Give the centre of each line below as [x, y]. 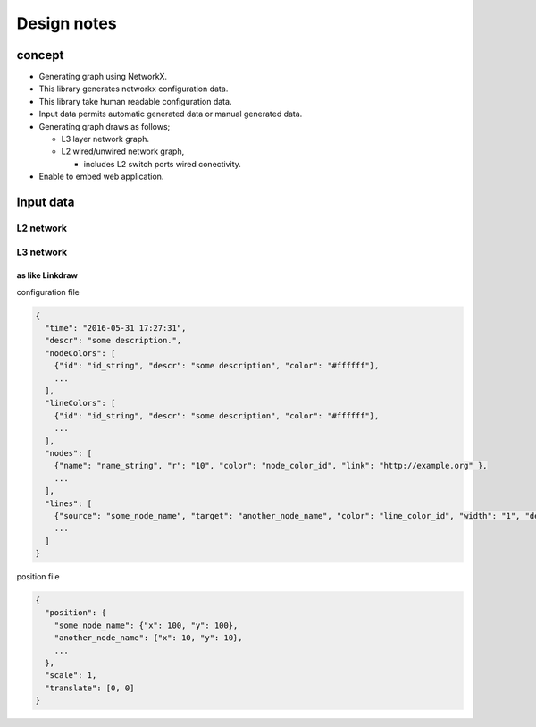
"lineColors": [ [80, 403]
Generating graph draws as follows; [105, 126]
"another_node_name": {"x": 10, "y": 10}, [148, 638]
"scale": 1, [71, 676]
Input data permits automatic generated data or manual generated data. [171, 114]
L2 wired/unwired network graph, [123, 151]
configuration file [48, 292]
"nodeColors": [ [80, 353]
